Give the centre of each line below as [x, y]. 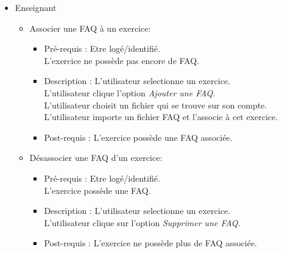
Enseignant [36, 7]
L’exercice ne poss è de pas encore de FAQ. [122, 60]
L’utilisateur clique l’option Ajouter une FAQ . [130, 92]
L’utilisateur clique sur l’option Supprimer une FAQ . [142, 222]
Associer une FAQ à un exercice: [90, 28]
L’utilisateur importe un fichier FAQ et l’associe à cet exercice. [161, 117]
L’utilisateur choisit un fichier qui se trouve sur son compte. [156, 105]
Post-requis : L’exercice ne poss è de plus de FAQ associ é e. [150, 243]
